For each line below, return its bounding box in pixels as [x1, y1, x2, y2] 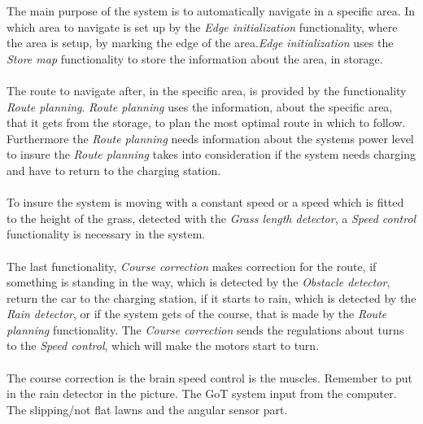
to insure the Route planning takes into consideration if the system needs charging [7, 146, 416, 163]
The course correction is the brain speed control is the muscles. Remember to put [7, 369, 412, 386]
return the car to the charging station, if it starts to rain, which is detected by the [7, 289, 416, 306]
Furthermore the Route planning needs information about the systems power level [7, 129, 414, 146]
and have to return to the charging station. [7, 161, 221, 178]
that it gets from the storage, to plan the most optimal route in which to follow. [7, 114, 406, 131]
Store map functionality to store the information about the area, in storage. [7, 50, 383, 67]
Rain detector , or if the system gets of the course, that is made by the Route [7, 305, 387, 322]
